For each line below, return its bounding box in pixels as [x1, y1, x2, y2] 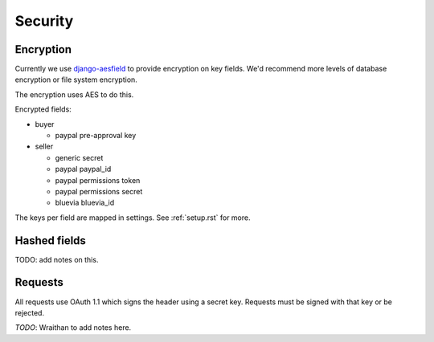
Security [14, 12, 74, 30]
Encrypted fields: [14, 104, 72, 114]
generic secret [55, 153, 104, 162]
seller [35, 141, 54, 152]
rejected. [14, 307, 44, 317]
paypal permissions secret [55, 186, 143, 196]
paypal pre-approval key [55, 131, 137, 140]
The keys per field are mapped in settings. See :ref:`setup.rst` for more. [14, 213, 251, 222]
